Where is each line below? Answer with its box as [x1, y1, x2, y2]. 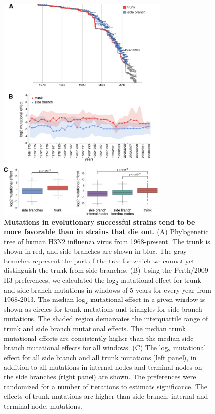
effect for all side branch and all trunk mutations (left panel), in [4, 352, 197, 362]
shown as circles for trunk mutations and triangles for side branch [4, 303, 202, 314]
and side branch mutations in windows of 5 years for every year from [4, 284, 211, 295]
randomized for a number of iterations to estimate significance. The [4, 381, 207, 391]
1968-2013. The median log [4, 294, 85, 304]
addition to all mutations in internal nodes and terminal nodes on [4, 362, 202, 372]
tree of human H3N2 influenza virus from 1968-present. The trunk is [4, 236, 210, 246]
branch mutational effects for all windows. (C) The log [4, 342, 168, 353]
